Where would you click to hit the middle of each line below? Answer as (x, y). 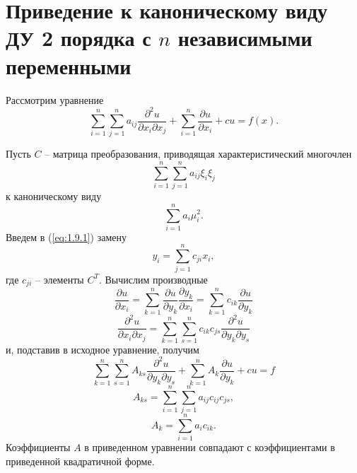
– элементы (59, 279)
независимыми (245, 38)
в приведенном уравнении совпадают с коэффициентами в (210, 447)
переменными (69, 65)
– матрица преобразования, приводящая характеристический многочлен (198, 154)
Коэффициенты (38, 447)
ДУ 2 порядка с (78, 38)
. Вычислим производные (153, 279)
